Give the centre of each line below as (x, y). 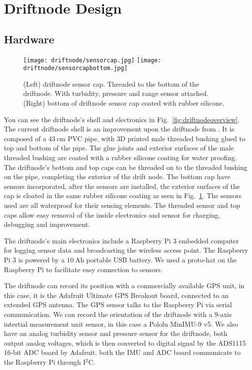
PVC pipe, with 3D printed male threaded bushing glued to (157, 138)
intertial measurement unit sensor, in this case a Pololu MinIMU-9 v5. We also (121, 324)
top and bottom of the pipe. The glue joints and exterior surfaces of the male (119, 148)
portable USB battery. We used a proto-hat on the (161, 259)
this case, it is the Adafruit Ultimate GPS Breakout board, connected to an (116, 295)
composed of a (25, 138)
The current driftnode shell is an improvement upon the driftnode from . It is (119, 129)
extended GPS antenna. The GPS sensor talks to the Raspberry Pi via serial (118, 305)
